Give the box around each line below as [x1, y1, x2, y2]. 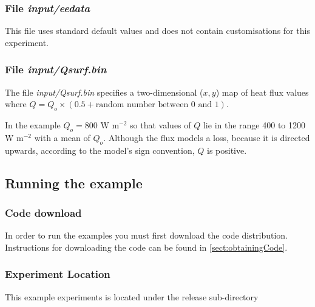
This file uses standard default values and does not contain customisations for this [5, 24, 310, 37]
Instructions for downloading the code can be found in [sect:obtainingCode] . [5, 240, 288, 253]
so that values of [130, 119, 191, 131]
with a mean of [34, 131, 90, 144]
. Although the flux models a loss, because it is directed [103, 131, 310, 144]
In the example [5, 119, 61, 131]
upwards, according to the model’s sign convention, [5, 144, 195, 156]
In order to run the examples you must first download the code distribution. [5, 229, 288, 242]
